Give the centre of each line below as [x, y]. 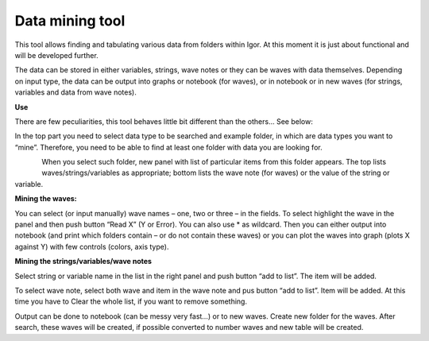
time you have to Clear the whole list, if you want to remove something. [131, 301]
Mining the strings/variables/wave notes [83, 262]
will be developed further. [56, 55]
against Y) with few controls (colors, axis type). [92, 246]
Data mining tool [70, 21]
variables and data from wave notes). [75, 92]
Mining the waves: [46, 199]
